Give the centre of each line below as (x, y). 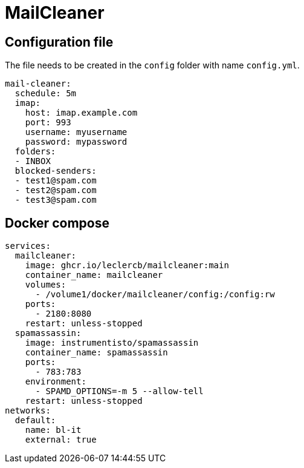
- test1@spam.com (56, 181)
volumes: (46, 285)
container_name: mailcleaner (94, 275)
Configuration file (59, 42)
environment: (56, 382)
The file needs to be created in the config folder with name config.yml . (152, 65)
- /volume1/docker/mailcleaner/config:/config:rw (155, 295)
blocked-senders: (56, 171)
